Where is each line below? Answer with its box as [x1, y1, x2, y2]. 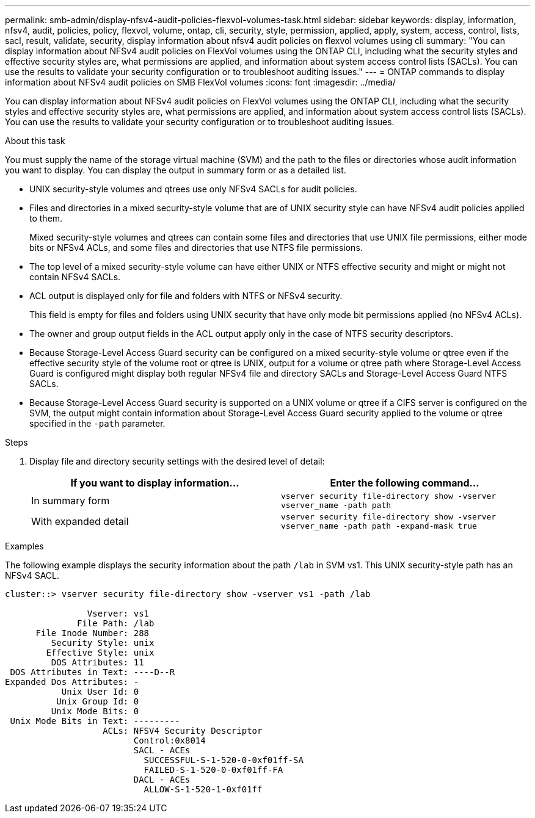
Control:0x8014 [133, 736, 206, 745]
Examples [5, 541, 44, 551]
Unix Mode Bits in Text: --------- [10, 716, 180, 726]
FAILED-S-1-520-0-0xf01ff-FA [144, 765, 283, 775]
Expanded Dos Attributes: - [5, 677, 139, 687]
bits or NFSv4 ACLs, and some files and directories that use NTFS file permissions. [29, 242, 363, 253]
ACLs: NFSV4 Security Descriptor [103, 726, 263, 736]
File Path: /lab [77, 618, 155, 628]
